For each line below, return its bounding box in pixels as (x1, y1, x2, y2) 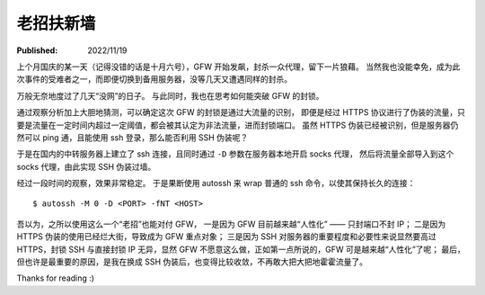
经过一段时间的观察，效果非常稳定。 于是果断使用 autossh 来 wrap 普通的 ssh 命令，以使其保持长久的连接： (16, 178, 416, 189)
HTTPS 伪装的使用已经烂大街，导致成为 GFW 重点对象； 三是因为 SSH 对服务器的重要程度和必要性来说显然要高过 (16, 231, 436, 242)
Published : (16, 45, 58, 56)
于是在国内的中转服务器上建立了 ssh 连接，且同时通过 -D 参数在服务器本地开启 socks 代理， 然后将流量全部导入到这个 (16, 148, 454, 159)
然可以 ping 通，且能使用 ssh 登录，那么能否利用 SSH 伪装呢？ (16, 131, 249, 143)
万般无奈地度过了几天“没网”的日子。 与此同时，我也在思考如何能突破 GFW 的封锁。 (16, 90, 324, 101)
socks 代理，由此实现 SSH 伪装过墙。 (16, 161, 156, 172)
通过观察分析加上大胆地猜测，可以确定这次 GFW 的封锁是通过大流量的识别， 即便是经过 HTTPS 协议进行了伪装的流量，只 (16, 107, 466, 118)
